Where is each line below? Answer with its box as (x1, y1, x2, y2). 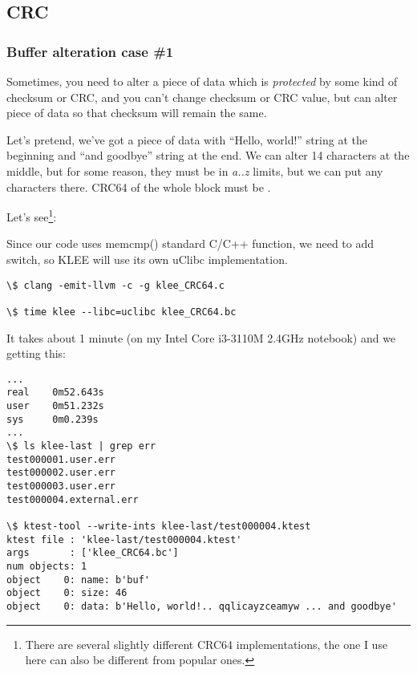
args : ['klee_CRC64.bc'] (6, 547, 179, 559)
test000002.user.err (6, 467, 116, 479)
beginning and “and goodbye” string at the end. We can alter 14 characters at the (6, 147, 410, 164)
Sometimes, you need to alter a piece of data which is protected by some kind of (6, 73, 398, 89)
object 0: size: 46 (6, 587, 128, 599)
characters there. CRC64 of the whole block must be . (6, 178, 271, 195)
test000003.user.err (6, 480, 116, 492)
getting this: (6, 345, 66, 362)
